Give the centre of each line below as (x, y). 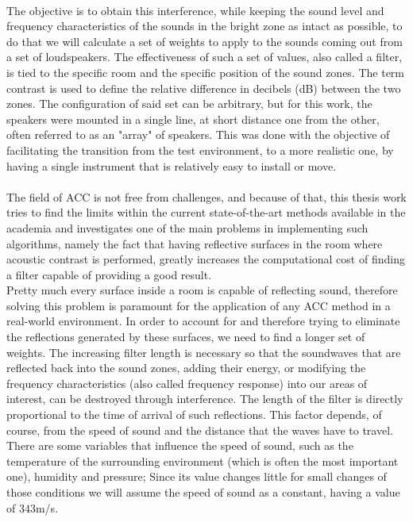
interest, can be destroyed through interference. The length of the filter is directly (205, 399)
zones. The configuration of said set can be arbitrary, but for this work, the (189, 104)
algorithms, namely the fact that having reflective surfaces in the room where (195, 243)
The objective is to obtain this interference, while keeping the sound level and (195, 10)
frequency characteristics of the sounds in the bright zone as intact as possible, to (205, 26)
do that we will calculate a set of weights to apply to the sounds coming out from (205, 41)
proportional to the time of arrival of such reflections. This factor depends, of (194, 415)
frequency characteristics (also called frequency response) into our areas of (187, 383)
